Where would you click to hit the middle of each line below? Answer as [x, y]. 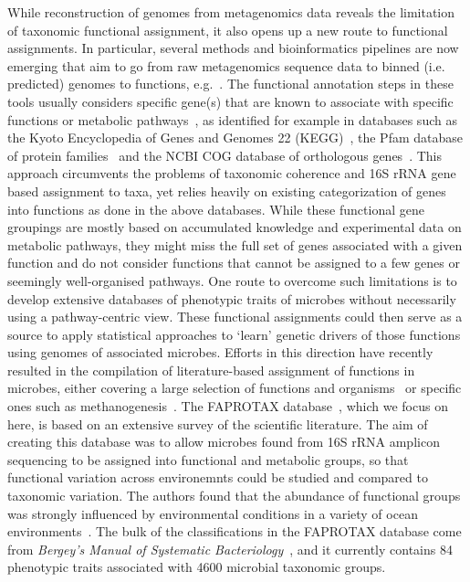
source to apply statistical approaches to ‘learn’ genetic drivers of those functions [234, 334]
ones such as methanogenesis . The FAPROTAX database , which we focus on [228, 406]
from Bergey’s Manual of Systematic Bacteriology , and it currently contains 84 [230, 549]
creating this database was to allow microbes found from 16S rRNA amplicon [224, 442]
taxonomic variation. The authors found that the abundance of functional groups [234, 496]
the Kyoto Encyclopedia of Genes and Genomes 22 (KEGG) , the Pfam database [235, 138]
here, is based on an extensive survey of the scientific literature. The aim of [218, 423]
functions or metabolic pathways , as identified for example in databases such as [232, 119]
